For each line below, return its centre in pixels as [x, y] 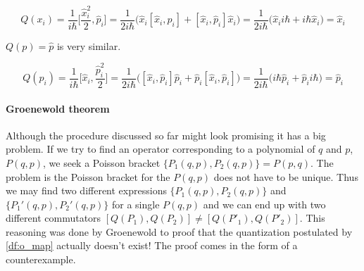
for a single [136, 204]
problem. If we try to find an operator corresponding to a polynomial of [161, 149]
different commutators [54, 218]
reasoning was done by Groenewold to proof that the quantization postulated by [179, 231]
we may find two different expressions [86, 190]
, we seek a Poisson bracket [102, 162]
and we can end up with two [264, 204]
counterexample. [41, 259]
